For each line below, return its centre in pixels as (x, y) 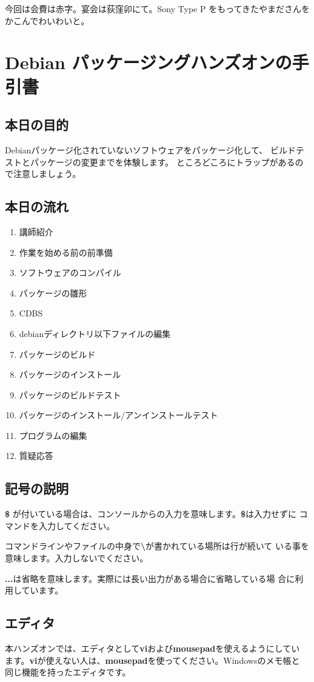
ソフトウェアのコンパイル (70, 272)
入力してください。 (77, 525)
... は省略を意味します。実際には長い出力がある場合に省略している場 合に (150, 578)
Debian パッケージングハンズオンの (149, 62)
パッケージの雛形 (53, 293)
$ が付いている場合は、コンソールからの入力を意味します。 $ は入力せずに (151, 514)
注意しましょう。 (47, 174)
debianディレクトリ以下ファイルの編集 (95, 333)
